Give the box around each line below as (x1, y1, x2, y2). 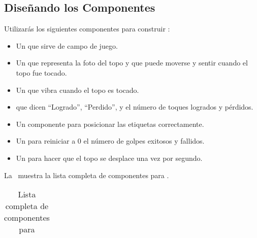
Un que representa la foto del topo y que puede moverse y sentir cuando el (16, 57, 248, 68)
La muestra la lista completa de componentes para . (4, 169, 169, 180)
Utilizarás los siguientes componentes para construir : (4, 23, 170, 34)
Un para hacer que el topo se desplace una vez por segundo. (16, 152, 203, 163)
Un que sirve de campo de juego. (16, 40, 118, 51)
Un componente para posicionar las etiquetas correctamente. (16, 118, 204, 129)
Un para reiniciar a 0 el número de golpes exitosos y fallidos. (16, 135, 205, 146)
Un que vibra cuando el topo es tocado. (16, 84, 139, 95)
